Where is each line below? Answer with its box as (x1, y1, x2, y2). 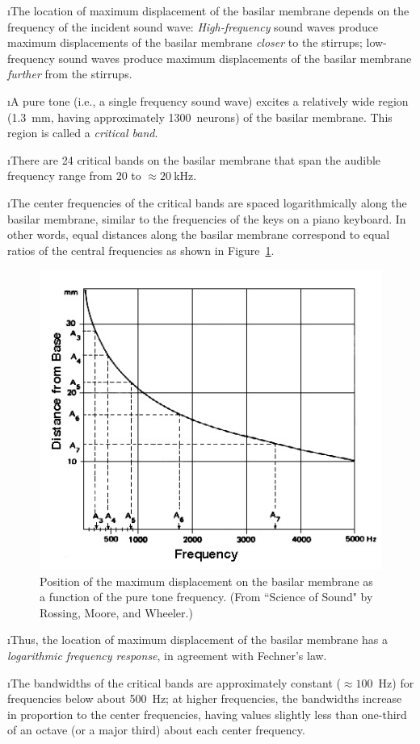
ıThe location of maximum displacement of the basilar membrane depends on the (7, 2, 409, 19)
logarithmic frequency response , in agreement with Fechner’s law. (7, 646, 327, 663)
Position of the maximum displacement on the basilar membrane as (40, 572, 373, 589)
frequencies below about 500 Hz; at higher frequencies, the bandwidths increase (7, 690, 402, 707)
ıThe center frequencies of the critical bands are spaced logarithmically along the (7, 194, 407, 211)
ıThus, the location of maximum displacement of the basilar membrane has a (7, 631, 388, 648)
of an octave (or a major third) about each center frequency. (7, 721, 305, 738)
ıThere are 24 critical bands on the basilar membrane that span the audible (7, 151, 381, 168)
